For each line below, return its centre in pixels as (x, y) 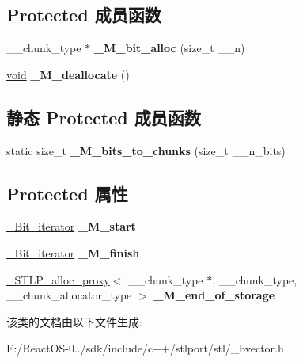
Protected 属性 (67, 193)
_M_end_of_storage (214, 295)
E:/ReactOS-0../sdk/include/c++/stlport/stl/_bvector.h (145, 348)
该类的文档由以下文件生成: (74, 321)
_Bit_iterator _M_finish (73, 252)
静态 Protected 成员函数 (104, 117)
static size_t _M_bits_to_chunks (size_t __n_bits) (146, 150)
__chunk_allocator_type (69, 295)
